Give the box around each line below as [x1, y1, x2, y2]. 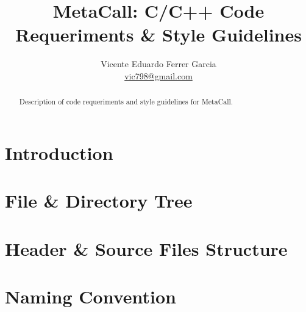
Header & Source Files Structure [5, 236, 288, 261]
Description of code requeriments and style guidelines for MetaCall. [19, 96, 233, 107]
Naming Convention [5, 284, 176, 309]
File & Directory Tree [5, 188, 193, 213]
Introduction [5, 140, 113, 165]
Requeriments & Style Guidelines [15, 22, 302, 47]
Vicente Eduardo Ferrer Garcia [101, 57, 216, 70]
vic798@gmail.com [124, 69, 193, 82]
